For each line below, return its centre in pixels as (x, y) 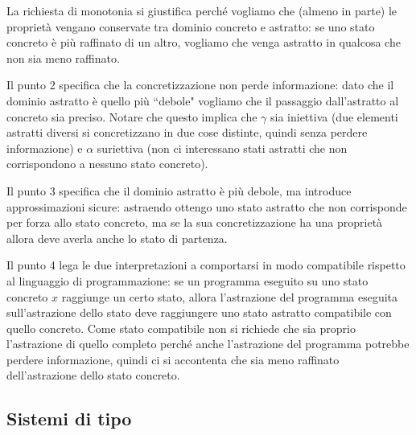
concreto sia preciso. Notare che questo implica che (132, 116)
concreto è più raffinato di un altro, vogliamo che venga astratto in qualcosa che (204, 42)
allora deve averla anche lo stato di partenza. (117, 238)
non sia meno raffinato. (63, 57)
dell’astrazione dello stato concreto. (93, 375)
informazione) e (45, 148)
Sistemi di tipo (69, 419)
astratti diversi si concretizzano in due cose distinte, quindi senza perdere (187, 132)
